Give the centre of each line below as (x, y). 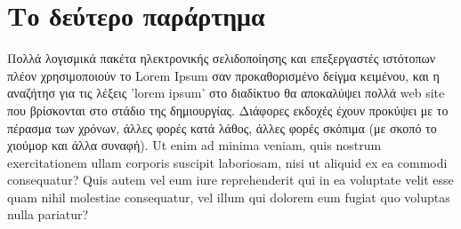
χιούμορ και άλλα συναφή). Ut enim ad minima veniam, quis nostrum (194, 145)
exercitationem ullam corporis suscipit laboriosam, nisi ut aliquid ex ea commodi (227, 162)
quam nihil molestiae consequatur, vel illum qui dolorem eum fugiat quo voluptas (229, 197)
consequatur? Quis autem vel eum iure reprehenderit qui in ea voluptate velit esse (230, 180)
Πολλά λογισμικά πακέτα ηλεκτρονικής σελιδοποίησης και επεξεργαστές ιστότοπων (222, 58)
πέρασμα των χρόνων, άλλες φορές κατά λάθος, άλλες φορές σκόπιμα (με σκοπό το (222, 127)
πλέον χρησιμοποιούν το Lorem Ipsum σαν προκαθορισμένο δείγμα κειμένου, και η (223, 75)
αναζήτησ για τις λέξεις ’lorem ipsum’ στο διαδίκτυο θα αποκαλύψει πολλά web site (226, 93)
